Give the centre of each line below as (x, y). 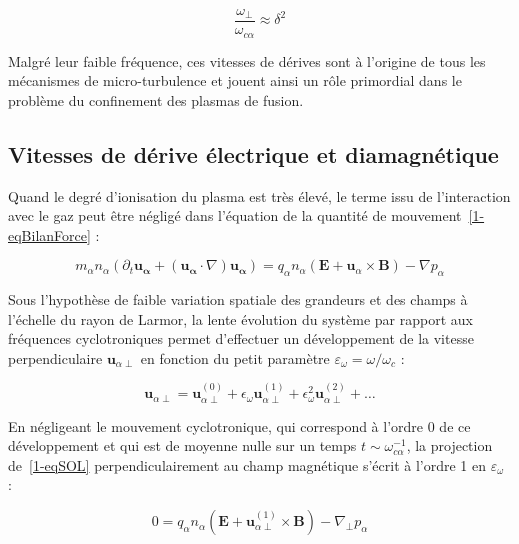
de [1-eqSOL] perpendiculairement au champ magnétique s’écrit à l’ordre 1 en (247, 464)
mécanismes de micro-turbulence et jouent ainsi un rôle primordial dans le (235, 80)
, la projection (449, 445)
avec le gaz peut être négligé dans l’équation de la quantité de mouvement (235, 215)
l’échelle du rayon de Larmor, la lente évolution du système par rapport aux (240, 318)
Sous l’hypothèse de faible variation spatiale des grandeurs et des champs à (238, 299)
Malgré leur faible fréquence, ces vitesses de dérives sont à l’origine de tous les (247, 60)
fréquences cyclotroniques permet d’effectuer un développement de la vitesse (241, 338)
